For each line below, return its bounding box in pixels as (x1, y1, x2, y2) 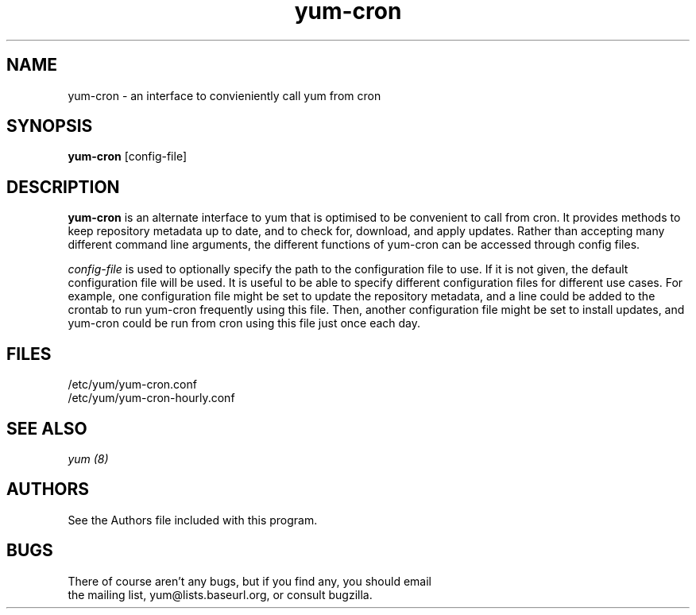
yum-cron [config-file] (68, 149, 187, 164)
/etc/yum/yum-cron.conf (68, 377, 197, 392)
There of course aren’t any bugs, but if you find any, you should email (68, 574, 432, 588)
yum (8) (68, 451, 109, 466)
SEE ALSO (6, 418, 87, 439)
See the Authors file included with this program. (68, 512, 318, 527)
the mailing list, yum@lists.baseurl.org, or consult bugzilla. (68, 587, 373, 601)
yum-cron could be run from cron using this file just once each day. (68, 316, 421, 331)
